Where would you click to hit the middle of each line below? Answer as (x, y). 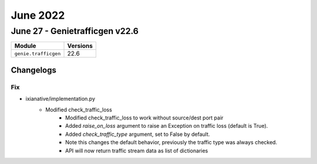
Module (25, 46)
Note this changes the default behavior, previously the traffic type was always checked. (171, 142)
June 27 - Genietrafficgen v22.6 (75, 31)
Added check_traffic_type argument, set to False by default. (138, 134)
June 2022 (38, 15)
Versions (80, 46)
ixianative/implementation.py (60, 99)
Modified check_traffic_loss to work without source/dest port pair (144, 118)
